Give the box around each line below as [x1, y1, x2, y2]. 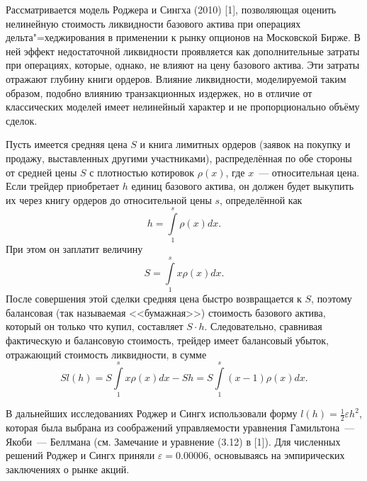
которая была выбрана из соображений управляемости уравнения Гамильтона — [6, 420, 355, 435]
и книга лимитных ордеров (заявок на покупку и [140, 137, 351, 152]
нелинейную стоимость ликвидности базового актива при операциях [6, 16, 301, 30]
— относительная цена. [259, 164, 360, 179]
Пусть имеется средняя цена [6, 137, 128, 152]
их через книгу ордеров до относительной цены [6, 192, 212, 207]
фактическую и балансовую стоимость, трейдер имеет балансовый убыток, [6, 332, 329, 347]
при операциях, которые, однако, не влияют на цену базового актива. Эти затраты [6, 57, 360, 72]
